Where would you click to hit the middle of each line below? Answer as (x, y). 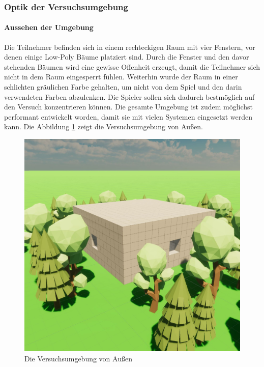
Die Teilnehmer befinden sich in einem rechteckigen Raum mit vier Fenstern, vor (130, 47)
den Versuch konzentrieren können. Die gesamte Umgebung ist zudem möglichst (129, 107)
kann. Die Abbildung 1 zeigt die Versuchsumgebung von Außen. (104, 126)
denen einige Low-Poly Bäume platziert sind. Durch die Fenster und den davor (127, 57)
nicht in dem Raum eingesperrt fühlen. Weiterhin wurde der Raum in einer (121, 77)
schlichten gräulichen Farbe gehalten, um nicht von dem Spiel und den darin (123, 87)
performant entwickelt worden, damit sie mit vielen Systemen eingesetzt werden (128, 116)
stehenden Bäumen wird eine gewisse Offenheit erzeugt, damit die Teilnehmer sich (132, 66)
